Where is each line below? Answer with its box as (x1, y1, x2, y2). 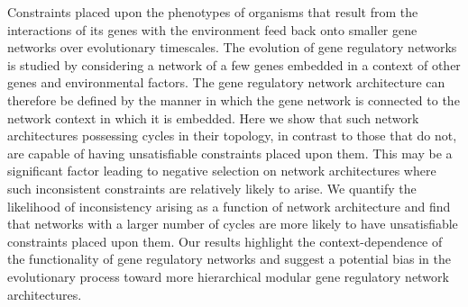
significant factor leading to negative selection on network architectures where (7, 161, 436, 180)
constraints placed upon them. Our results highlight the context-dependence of (7, 231, 443, 250)
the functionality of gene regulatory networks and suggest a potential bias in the (7, 249, 451, 268)
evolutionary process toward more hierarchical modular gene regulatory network (7, 266, 449, 285)
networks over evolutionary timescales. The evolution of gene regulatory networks (7, 38, 457, 57)
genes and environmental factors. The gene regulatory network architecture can (7, 73, 445, 92)
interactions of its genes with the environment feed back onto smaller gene (7, 20, 418, 39)
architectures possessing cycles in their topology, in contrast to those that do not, (7, 126, 457, 145)
